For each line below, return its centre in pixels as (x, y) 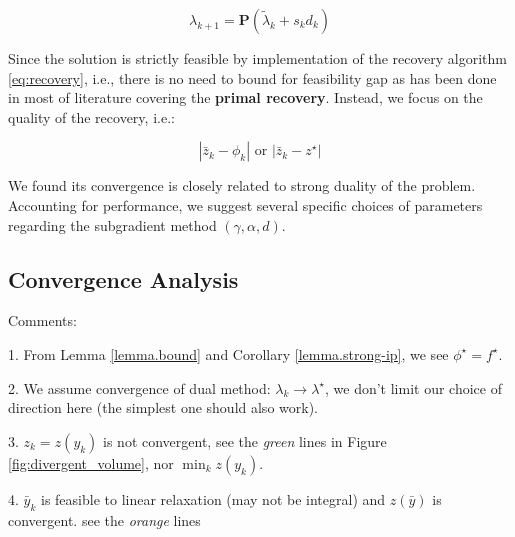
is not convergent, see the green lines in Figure (245, 440)
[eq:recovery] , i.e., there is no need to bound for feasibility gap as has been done (252, 77)
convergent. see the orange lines (104, 519)
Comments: (42, 320)
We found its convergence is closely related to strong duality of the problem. (242, 185)
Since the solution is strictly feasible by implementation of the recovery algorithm (258, 58)
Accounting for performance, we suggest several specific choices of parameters (245, 204)
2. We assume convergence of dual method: (139, 387)
